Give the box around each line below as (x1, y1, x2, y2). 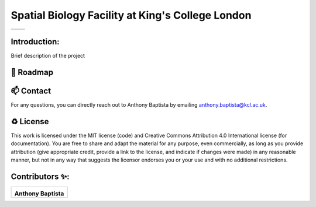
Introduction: (11, 37, 60, 47)
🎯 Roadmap (11, 67, 54, 77)
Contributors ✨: (11, 171, 70, 181)
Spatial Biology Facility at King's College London (11, 9, 252, 22)
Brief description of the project (11, 52, 85, 59)
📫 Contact (11, 86, 51, 96)
